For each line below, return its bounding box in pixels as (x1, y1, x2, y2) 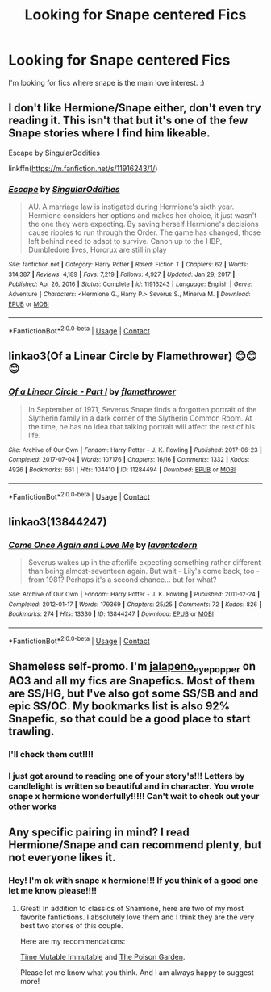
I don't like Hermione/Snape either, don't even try (8, 101, 261, 115)
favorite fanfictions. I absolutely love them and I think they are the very (19, 912, 255, 922)
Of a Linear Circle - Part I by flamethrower (8, 386, 176, 397)
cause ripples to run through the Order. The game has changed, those (27, 228, 261, 237)
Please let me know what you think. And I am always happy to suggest (19, 967, 254, 977)
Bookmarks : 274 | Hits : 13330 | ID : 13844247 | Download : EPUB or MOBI (8, 610, 214, 618)
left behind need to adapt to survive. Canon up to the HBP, (27, 236, 223, 246)
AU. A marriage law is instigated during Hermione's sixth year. (27, 202, 235, 211)
